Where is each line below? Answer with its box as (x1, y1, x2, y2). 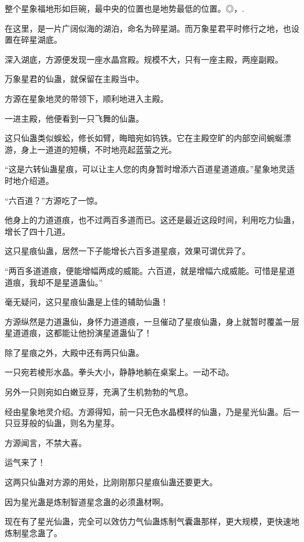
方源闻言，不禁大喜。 (5, 436, 87, 448)
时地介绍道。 (5, 174, 54, 186)
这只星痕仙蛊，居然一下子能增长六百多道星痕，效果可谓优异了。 (5, 245, 250, 257)
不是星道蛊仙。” (45, 276, 103, 288)
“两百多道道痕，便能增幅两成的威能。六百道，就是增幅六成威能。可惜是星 (5, 264, 287, 276)
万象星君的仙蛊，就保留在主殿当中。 (5, 73, 144, 85)
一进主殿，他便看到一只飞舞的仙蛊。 (5, 112, 144, 124)
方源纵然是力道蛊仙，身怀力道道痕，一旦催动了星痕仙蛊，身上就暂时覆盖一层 (5, 315, 299, 327)
